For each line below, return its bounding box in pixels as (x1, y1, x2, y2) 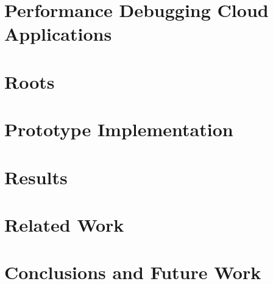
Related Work (4, 212, 124, 237)
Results (4, 164, 68, 189)
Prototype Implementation (4, 117, 233, 142)
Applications (4, 21, 112, 46)
